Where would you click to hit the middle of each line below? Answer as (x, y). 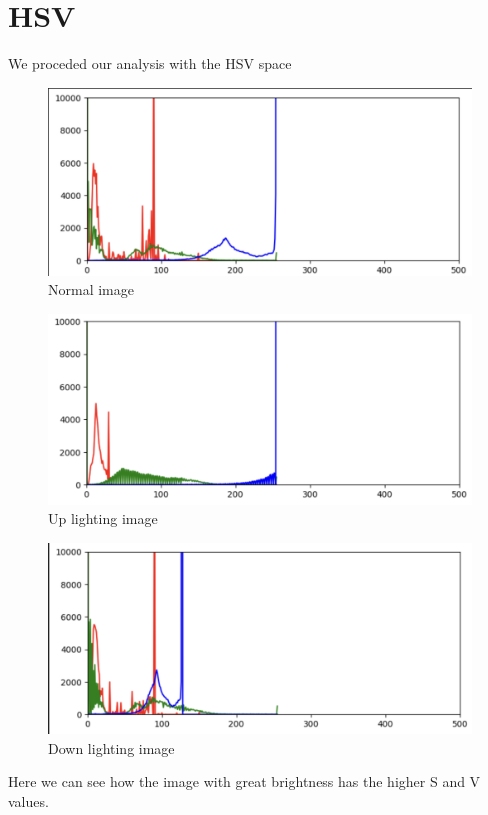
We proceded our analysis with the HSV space (150, 63)
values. (28, 801)
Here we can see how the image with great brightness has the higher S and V (244, 781)
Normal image (91, 289)
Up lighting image (103, 518)
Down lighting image (111, 747)
